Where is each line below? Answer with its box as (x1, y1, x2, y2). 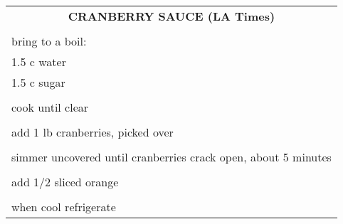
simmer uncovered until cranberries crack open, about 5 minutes (11, 149, 332, 165)
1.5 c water (11, 53, 66, 70)
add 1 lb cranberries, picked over (11, 124, 174, 140)
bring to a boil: (11, 33, 87, 49)
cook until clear (11, 99, 89, 115)
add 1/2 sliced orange (11, 174, 119, 190)
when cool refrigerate (11, 198, 116, 215)
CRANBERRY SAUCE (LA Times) (68, 8, 275, 24)
